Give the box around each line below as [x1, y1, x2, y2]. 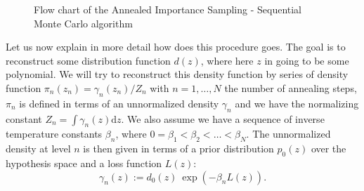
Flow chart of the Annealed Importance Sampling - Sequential [34, 2, 302, 16]
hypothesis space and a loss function [6, 155, 162, 170]
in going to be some [264, 53, 349, 67]
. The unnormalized [246, 126, 331, 141]
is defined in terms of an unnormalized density [19, 95, 219, 110]
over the [311, 141, 346, 156]
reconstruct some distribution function [6, 53, 171, 67]
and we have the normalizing [235, 95, 359, 110]
